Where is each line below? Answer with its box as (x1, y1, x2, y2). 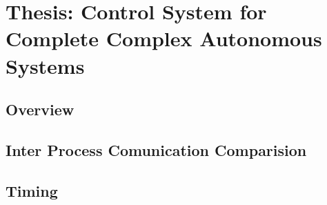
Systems (6, 51, 85, 79)
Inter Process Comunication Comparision (6, 139, 307, 160)
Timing (6, 179, 58, 201)
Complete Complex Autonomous (6, 24, 322, 52)
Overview (6, 99, 75, 120)
